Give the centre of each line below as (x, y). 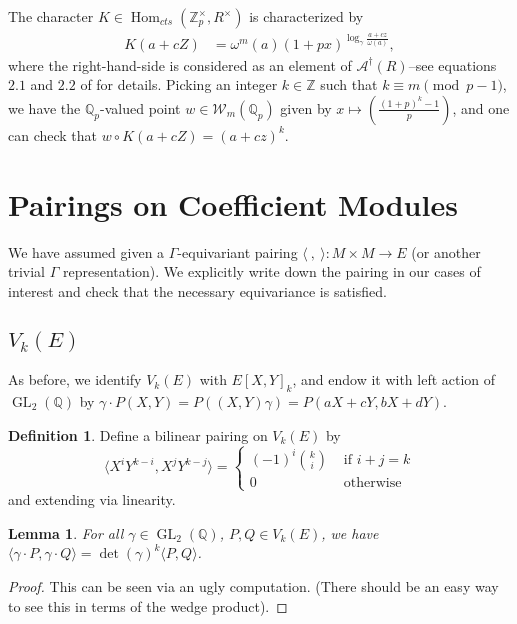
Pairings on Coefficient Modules (233, 203)
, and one (481, 107)
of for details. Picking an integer (179, 84)
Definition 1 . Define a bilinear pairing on (138, 434)
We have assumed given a (86, 251)
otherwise (372, 482)
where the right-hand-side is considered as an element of (180, 64)
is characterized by (306, 16)
